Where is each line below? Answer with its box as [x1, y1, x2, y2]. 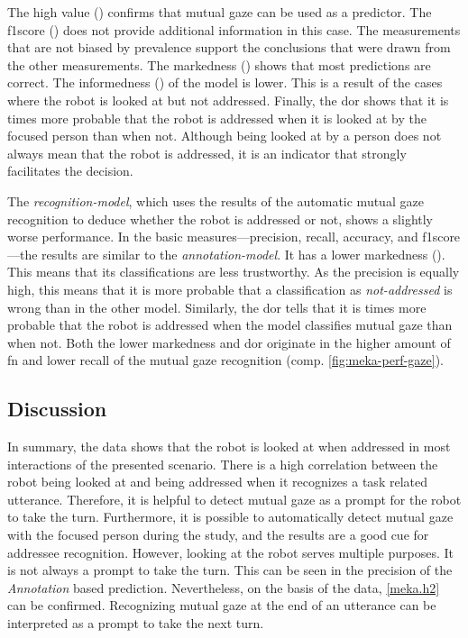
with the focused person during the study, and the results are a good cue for [7, 525, 429, 544]
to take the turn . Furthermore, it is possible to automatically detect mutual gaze [7, 507, 454, 526]
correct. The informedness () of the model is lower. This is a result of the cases [7, 73, 443, 92]
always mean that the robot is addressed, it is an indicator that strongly [7, 143, 407, 162]
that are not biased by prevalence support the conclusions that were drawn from [7, 38, 451, 57]
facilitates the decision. [7, 161, 133, 180]
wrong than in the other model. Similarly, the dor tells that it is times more [7, 297, 427, 316]
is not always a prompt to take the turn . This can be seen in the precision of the [7, 561, 453, 579]
